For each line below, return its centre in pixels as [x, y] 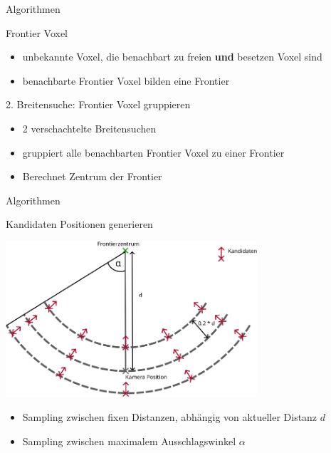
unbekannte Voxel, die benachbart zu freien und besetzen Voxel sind [172, 57]
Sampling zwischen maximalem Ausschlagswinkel [129, 441]
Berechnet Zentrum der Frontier [92, 176]
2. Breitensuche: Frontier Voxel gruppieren [98, 104]
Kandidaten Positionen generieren [79, 224]
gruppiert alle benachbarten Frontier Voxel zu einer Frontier [153, 152]
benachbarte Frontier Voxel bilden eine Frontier [126, 80]
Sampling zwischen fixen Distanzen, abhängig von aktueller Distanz [170, 417]
